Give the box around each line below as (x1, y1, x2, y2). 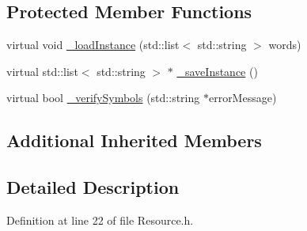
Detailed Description (6, 175, 180, 199)
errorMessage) (208, 89, 277, 106)
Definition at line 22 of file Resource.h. (6, 211, 194, 228)
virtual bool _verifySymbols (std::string (6, 89, 200, 106)
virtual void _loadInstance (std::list (6, 36, 180, 53)
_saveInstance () (176, 62, 258, 79)
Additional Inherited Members (6, 128, 262, 153)
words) (268, 36, 301, 53)
